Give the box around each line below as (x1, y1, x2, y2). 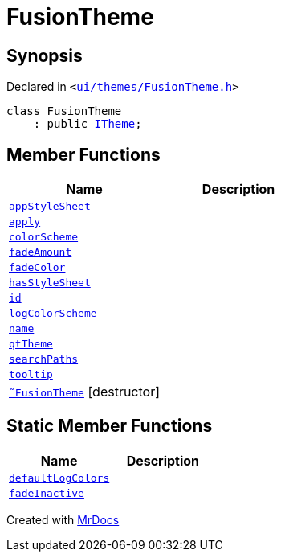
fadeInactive (9, 486, 84, 499)
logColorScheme (9, 307, 97, 320)
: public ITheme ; (33, 117, 142, 131)
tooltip (9, 368, 53, 381)
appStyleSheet (9, 200, 91, 213)
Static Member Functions (6, 416, 213, 437)
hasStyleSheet (9, 277, 91, 289)
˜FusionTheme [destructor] (9, 384, 161, 400)
